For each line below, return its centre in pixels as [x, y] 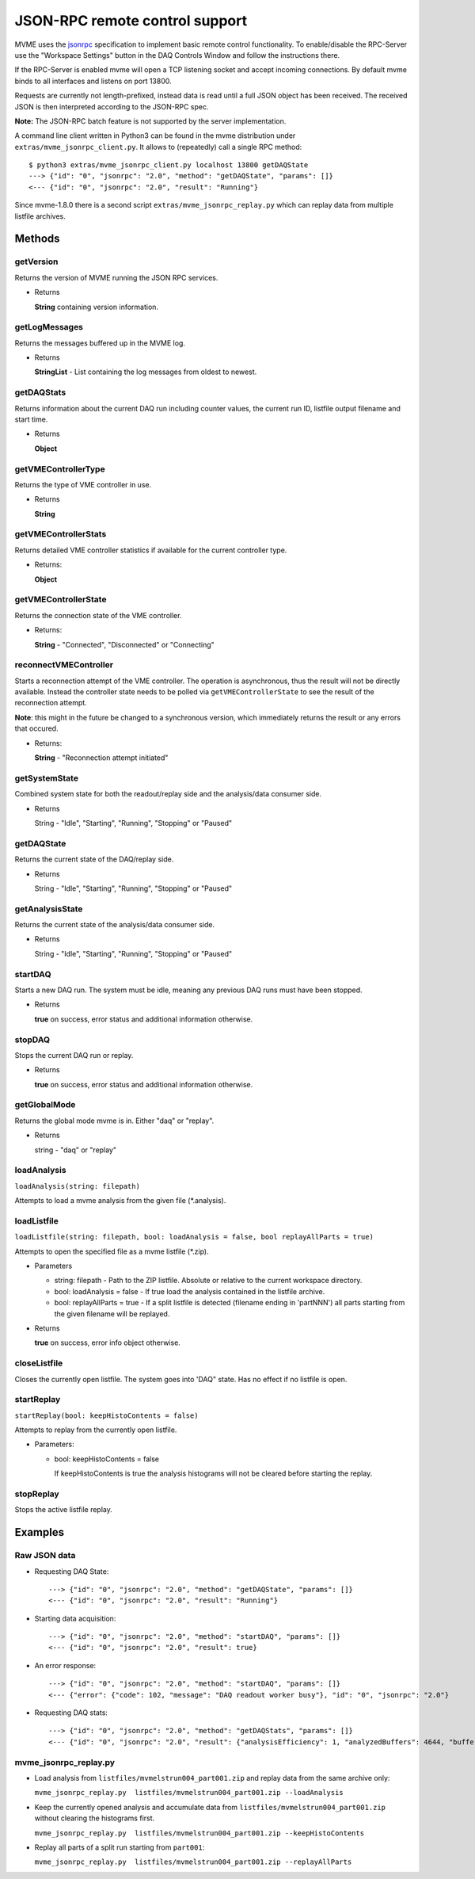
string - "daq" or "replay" [76, 1150]
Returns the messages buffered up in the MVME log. [100, 343]
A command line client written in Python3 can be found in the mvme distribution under [155, 136]
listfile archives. [40, 216]
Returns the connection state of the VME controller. [98, 615]
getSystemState [47, 778]
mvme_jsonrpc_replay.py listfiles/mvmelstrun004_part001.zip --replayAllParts [193, 1862]
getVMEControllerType [60, 469]
